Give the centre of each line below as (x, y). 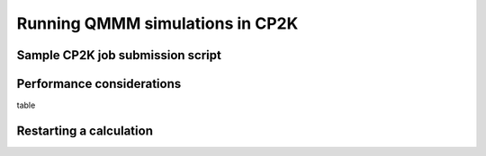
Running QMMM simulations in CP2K (157, 23)
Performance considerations (99, 84)
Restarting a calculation (85, 130)
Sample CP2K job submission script (119, 55)
